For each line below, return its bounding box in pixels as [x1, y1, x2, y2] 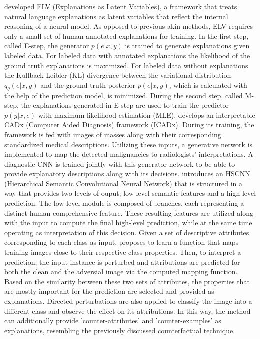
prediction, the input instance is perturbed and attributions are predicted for [4, 256, 240, 267]
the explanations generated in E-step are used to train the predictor [21, 100, 229, 110]
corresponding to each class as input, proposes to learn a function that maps [4, 237, 239, 247]
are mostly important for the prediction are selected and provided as [4, 286, 214, 296]
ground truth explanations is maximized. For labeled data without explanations [4, 60, 248, 70]
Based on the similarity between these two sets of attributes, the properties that [4, 276, 250, 286]
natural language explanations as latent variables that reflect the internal [4, 11, 228, 21]
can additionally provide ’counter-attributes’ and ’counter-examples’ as [4, 315, 221, 326]
